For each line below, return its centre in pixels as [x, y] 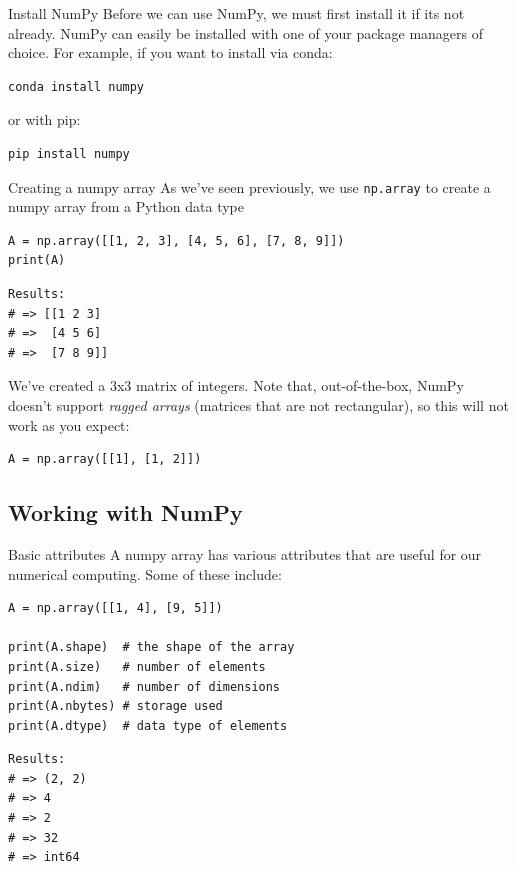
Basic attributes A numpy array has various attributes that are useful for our [245, 553]
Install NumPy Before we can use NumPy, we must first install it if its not [236, 13]
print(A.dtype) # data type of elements [148, 725]
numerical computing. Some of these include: [145, 573]
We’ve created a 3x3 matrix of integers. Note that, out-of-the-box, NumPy [236, 385]
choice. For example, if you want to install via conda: [170, 52]
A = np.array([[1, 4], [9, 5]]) [115, 608]
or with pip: [44, 119]
